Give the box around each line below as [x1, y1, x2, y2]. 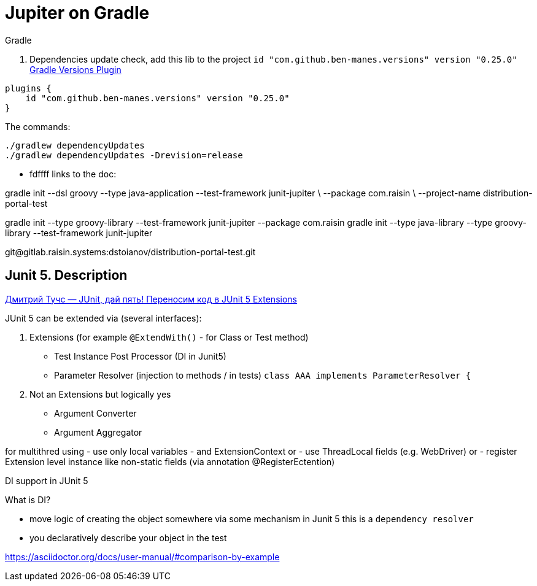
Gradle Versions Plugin [29, 64, 122, 75]
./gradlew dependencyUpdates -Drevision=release [5, 150, 243, 160]
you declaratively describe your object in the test [29, 532, 227, 543]
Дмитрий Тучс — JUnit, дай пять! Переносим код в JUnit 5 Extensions [5, 293, 297, 304]
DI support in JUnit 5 [5, 475, 88, 486]
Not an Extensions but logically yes [29, 388, 171, 399]
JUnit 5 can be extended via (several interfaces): [5, 312, 202, 323]
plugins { [5, 83, 52, 93]
